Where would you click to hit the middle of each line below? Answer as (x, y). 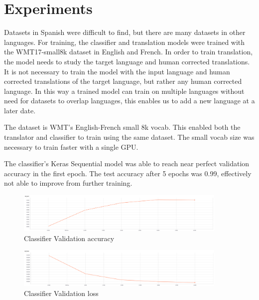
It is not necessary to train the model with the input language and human (117, 71)
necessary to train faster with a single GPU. (71, 147)
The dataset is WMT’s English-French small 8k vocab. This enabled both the (122, 127)
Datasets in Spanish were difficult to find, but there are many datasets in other (125, 32)
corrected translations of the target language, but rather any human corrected (123, 81)
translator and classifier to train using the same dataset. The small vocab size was (129, 137)
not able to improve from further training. (68, 183)
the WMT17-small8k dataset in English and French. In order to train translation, (129, 52)
